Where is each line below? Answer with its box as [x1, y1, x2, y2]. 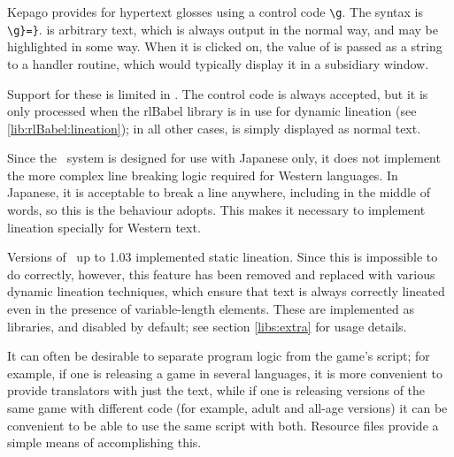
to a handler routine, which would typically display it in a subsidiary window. [7, 54, 429, 72]
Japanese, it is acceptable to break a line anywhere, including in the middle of [7, 183, 430, 202]
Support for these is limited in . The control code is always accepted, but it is [7, 84, 428, 103]
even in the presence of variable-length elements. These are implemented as [7, 300, 415, 318]
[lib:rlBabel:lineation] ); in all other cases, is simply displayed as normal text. [7, 118, 421, 137]
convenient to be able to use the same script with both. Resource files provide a [7, 415, 439, 434]
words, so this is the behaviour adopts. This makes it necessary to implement [7, 201, 426, 219]
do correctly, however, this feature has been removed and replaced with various [7, 264, 435, 283]
